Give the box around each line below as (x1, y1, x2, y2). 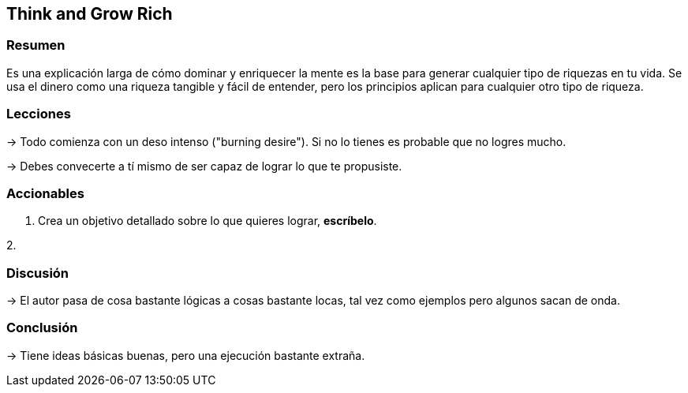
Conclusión (6, 320, 78, 336)
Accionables (6, 185, 84, 201)
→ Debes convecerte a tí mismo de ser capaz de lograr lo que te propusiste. (6, 159, 402, 173)
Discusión (6, 264, 69, 281)
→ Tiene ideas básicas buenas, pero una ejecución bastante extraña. (6, 348, 365, 362)
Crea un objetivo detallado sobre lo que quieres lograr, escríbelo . (38, 214, 377, 228)
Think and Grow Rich (6, 4, 173, 24)
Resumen (6, 37, 65, 54)
